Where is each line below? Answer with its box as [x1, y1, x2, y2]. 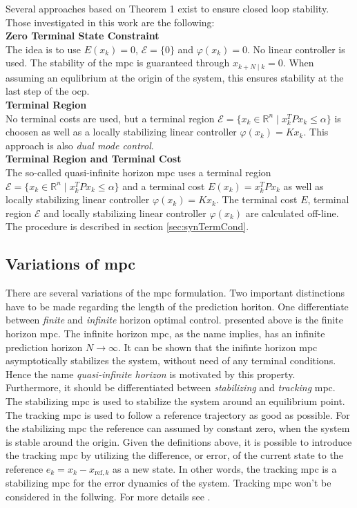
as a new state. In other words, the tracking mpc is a [113, 461, 337, 476]
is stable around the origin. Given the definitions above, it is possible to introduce [6, 434, 352, 449]
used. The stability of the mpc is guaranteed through [6, 55, 230, 70]
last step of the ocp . [6, 84, 90, 98]
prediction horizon [6, 339, 83, 354]
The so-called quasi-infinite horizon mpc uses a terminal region [6, 164, 271, 179]
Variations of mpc [6, 253, 135, 274]
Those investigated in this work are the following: [6, 15, 215, 29]
